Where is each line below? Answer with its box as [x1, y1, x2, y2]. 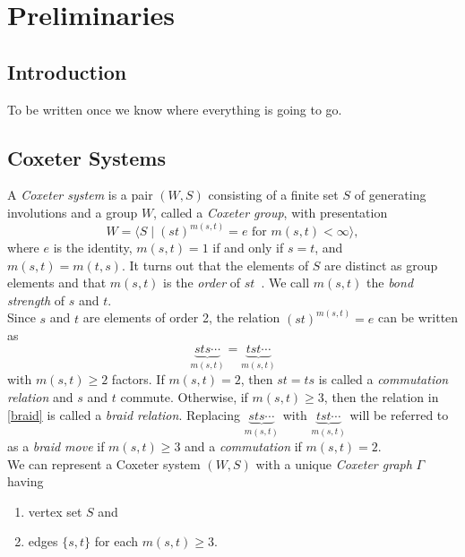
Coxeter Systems [7, 143, 166, 171]
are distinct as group [324, 255, 438, 274]
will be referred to [349, 405, 449, 424]
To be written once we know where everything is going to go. [7, 99, 342, 118]
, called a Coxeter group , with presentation [153, 202, 388, 221]
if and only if [212, 238, 284, 256]
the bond [366, 273, 414, 292]
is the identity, [53, 238, 133, 256]
